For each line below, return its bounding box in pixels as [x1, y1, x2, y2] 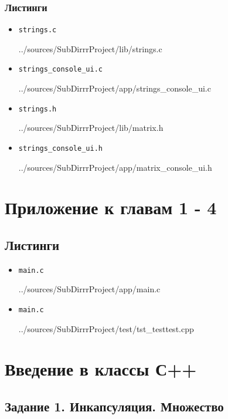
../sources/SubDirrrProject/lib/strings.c [18, 42, 162, 55]
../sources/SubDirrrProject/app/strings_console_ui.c [18, 82, 211, 94]
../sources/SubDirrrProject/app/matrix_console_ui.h [18, 161, 212, 173]
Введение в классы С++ [5, 357, 197, 381]
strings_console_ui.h [18, 144, 103, 153]
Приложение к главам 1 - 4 [5, 195, 217, 219]
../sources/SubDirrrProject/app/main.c [18, 283, 161, 295]
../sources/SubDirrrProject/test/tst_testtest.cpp [18, 322, 194, 334]
